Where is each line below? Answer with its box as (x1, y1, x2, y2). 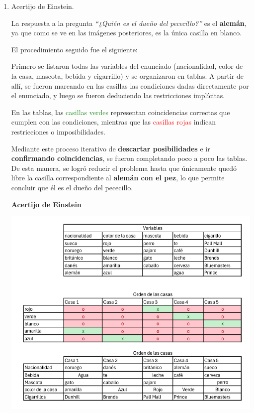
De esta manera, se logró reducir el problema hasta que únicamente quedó (11, 162, 237, 173)
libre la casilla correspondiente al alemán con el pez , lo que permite (11, 172, 225, 183)
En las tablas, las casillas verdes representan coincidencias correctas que (11, 107, 230, 117)
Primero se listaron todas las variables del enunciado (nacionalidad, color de (11, 61, 243, 71)
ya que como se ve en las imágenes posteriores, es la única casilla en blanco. (11, 27, 242, 38)
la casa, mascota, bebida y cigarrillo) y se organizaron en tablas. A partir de (11, 70, 244, 81)
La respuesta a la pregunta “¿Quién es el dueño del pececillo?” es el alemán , (11, 17, 247, 28)
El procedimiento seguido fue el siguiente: (11, 44, 138, 54)
